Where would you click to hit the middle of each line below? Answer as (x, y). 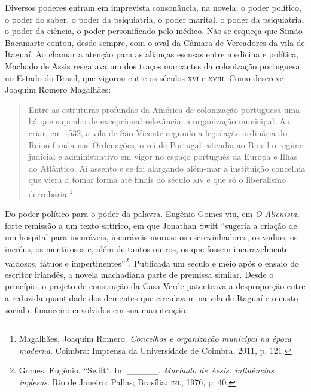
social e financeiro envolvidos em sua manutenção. (96, 309)
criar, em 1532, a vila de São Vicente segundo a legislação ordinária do (158, 132)
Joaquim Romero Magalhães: (58, 89)
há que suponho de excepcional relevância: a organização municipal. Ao (159, 121)
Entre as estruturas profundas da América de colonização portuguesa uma (164, 109)
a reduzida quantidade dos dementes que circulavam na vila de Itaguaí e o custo (152, 297)
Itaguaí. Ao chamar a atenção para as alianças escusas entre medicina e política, (152, 54)
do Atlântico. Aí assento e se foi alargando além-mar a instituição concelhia (167, 168)
